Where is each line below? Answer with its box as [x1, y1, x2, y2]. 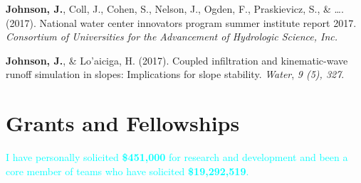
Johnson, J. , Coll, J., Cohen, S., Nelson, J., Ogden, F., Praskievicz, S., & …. [6, 1, 344, 16]
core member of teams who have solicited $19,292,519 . [6, 163, 249, 178]
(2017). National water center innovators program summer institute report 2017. [6, 15, 357, 30]
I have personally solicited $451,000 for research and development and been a [6, 150, 348, 165]
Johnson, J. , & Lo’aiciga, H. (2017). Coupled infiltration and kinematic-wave [6, 52, 348, 67]
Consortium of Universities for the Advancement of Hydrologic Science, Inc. [6, 29, 338, 44]
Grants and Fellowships [6, 109, 240, 138]
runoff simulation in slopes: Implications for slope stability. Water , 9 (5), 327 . [6, 67, 345, 82]
